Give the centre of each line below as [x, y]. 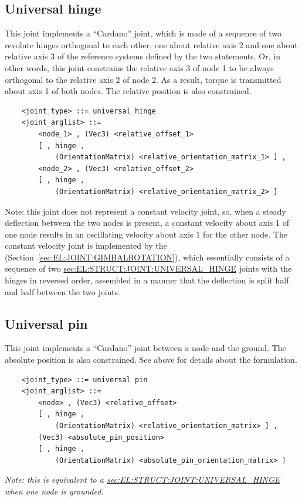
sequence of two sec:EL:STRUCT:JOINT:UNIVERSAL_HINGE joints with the [148, 268]
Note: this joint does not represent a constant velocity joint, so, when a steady [145, 211]
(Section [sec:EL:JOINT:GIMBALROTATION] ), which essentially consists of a [147, 257]
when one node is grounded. [54, 491]
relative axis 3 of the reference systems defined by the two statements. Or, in [142, 56]
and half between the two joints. [62, 291]
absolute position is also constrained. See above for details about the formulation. [151, 360]
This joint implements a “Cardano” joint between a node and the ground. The [145, 348]
